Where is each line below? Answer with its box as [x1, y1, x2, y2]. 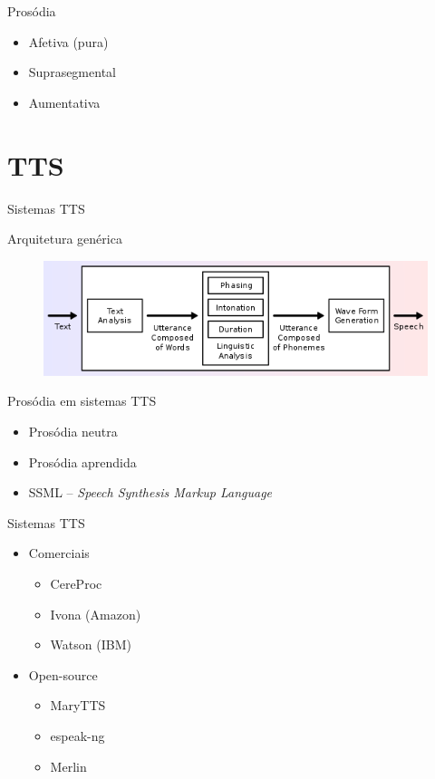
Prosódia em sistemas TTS [7, 391, 157, 410]
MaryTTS [50, 696, 106, 715]
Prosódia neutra [28, 422, 118, 441]
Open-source [28, 665, 98, 684]
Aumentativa [28, 92, 101, 111]
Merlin [50, 756, 87, 775]
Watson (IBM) [50, 635, 131, 654]
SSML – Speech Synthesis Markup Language [28, 483, 273, 502]
